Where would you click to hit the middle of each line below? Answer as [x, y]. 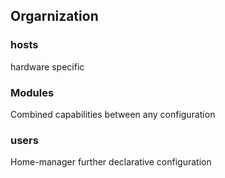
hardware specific [47, 66]
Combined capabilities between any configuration [113, 114]
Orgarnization [54, 16]
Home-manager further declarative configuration [111, 162]
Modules [32, 92]
